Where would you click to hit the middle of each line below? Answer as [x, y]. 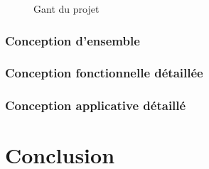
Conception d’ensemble [73, 40]
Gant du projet [66, 9]
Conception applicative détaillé [96, 105]
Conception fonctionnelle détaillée [104, 73]
